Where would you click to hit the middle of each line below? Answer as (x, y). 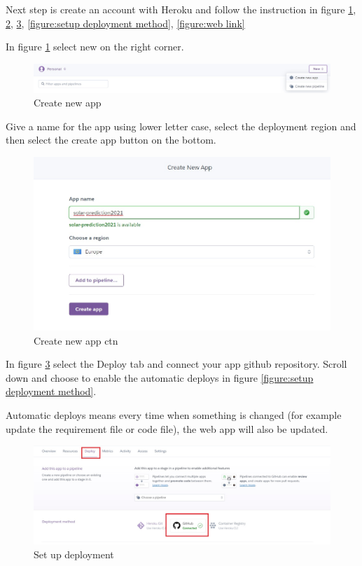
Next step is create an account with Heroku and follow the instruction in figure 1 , (181, 9)
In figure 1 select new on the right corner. (95, 47)
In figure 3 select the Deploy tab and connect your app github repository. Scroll (176, 364)
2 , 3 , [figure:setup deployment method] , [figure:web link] (125, 23)
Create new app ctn (76, 340)
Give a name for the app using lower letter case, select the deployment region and (181, 126)
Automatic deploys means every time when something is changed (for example (174, 415)
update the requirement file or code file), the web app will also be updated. (167, 428)
